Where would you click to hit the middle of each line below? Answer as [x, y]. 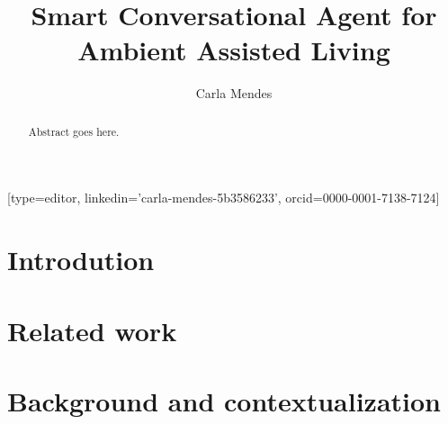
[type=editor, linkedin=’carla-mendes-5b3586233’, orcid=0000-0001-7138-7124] [224, 198]
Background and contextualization [224, 400]
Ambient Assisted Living [234, 50]
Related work [92, 330]
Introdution [81, 260]
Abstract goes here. [74, 131]
